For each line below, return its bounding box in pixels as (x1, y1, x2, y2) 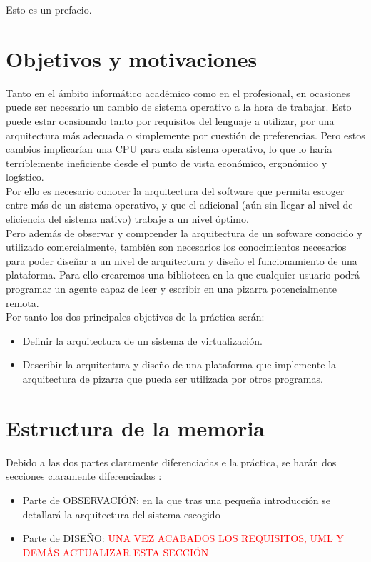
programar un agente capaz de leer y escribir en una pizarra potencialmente (6, 281, 337, 296)
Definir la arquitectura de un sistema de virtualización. (22, 333, 263, 348)
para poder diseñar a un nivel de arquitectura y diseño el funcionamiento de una (6, 253, 357, 268)
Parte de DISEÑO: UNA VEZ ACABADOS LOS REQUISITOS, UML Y (22, 531, 344, 546)
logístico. (6, 169, 44, 184)
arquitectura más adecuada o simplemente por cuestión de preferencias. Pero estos (6, 127, 365, 142)
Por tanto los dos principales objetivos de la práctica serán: (6, 309, 265, 324)
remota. (6, 295, 39, 310)
